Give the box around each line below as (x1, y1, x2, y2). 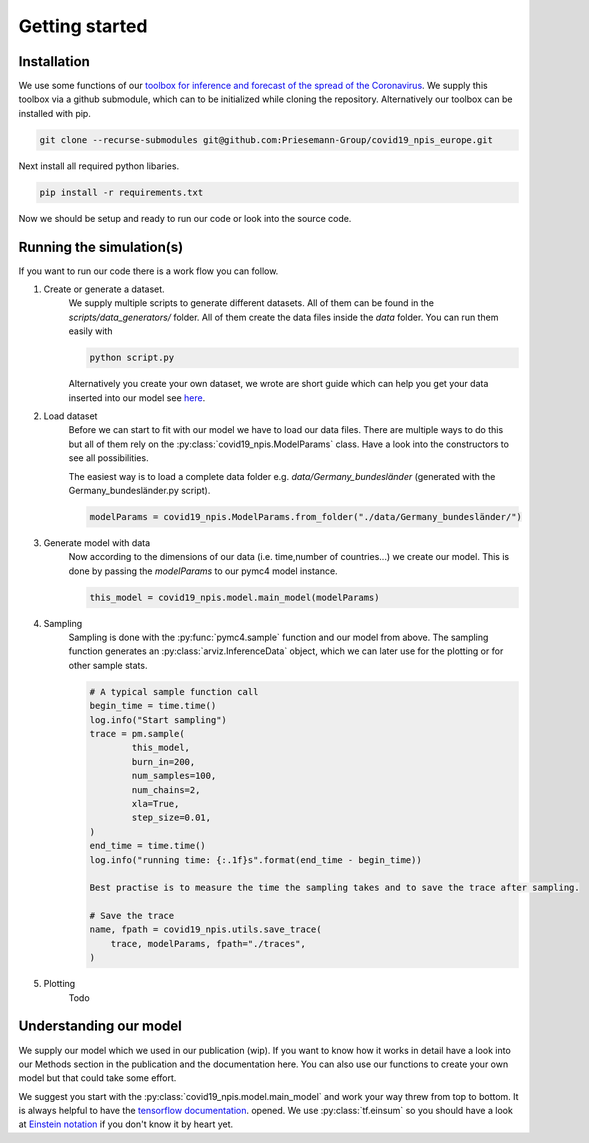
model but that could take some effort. (18, 1072, 177, 1084)
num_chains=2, (131, 784, 201, 795)
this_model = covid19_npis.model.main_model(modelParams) (89, 591, 380, 603)
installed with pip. (18, 107, 92, 119)
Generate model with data (43, 536, 151, 549)
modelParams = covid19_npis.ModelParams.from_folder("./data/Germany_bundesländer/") (89, 511, 522, 522)
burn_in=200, (131, 756, 196, 767)
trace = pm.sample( (89, 728, 185, 739)
